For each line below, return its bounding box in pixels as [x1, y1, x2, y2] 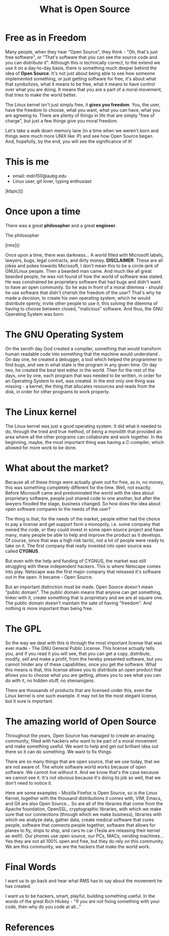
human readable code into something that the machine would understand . [5, 351, 160, 357]
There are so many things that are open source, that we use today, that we [5, 758, 160, 764]
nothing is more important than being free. [5, 605, 93, 611]
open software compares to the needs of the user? [5, 506, 111, 512]
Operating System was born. [5, 311, 65, 317]
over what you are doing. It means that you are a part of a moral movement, [5, 86, 162, 92]
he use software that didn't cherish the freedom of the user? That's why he [5, 290, 161, 296]
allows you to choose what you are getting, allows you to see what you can [5, 672, 161, 678]
